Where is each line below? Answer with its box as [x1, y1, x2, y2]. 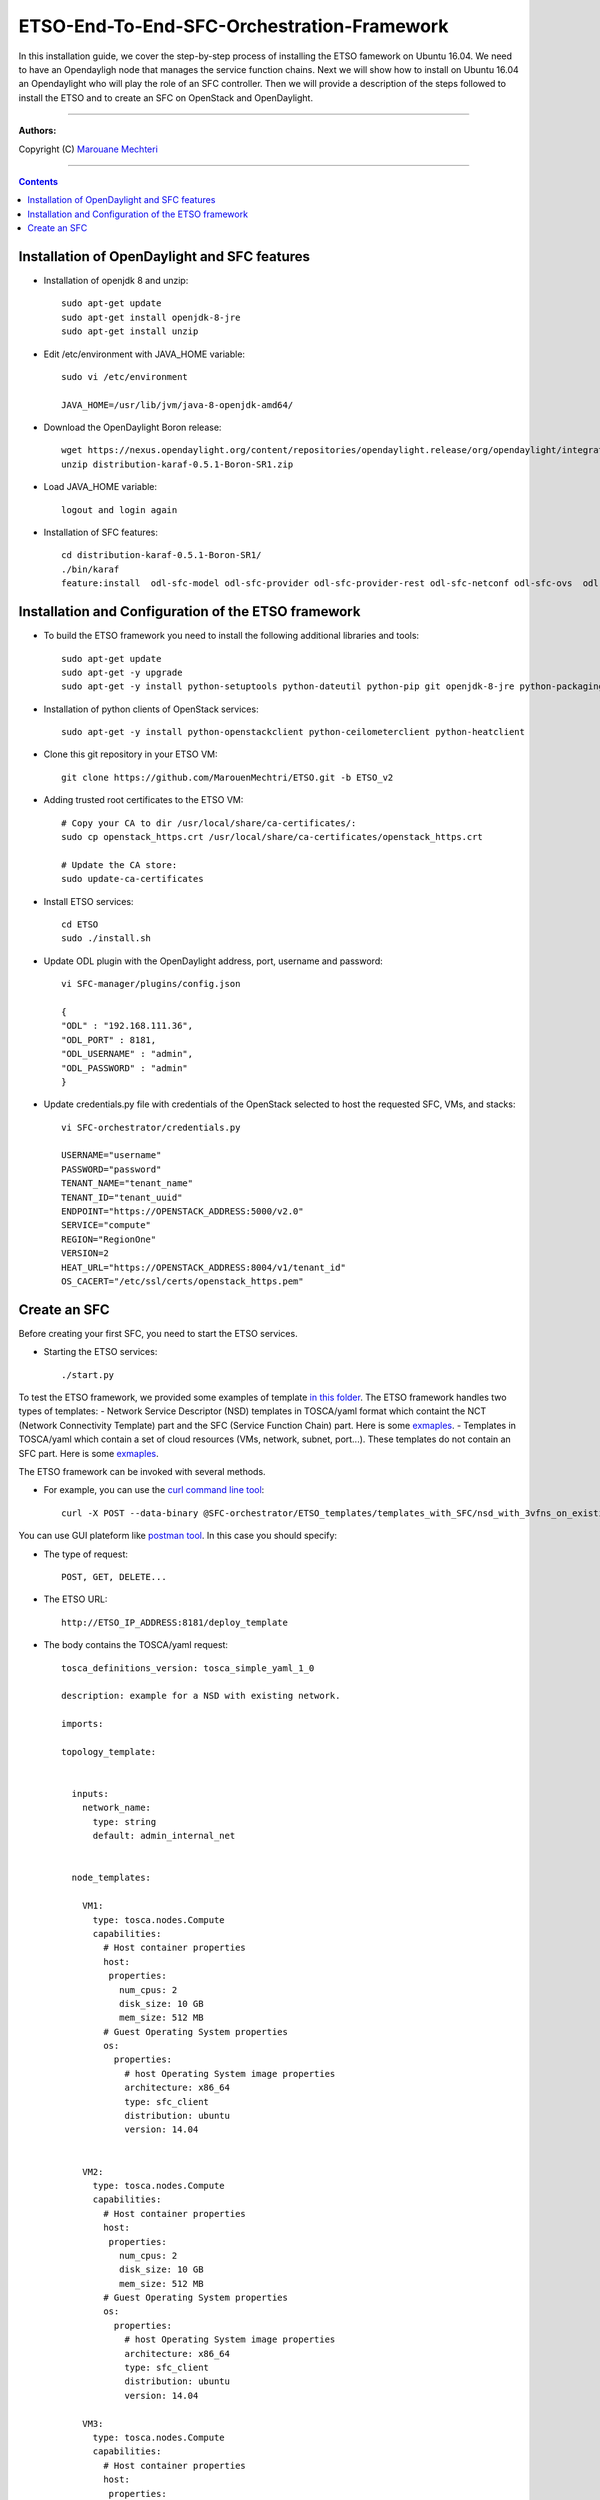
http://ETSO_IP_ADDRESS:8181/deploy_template [61, 1616, 289, 1628]
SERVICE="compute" [61, 1220, 152, 1231]
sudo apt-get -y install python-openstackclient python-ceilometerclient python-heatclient [61, 726, 525, 738]
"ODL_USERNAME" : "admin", [61, 1048, 194, 1060]
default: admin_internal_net [92, 1830, 236, 1842]
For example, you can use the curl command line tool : [43, 1484, 265, 1496]
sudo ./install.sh [61, 933, 152, 944]
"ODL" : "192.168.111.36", [61, 1020, 194, 1032]
